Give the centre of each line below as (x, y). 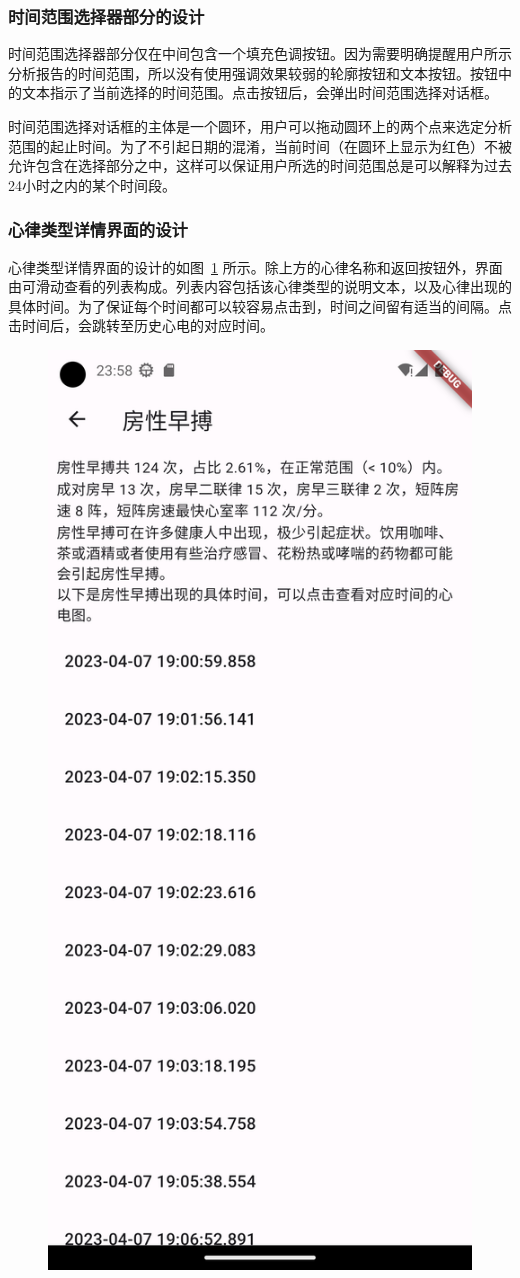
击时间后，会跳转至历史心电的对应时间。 (141, 325)
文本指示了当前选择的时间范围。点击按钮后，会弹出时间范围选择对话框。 (259, 92)
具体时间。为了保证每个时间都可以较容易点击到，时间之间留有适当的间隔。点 (260, 305)
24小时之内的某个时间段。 (92, 184)
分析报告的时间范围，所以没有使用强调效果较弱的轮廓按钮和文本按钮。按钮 (253, 72)
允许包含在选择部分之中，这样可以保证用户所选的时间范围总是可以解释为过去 (260, 165)
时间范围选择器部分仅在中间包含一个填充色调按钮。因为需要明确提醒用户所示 (260, 53)
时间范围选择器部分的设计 (106, 15)
